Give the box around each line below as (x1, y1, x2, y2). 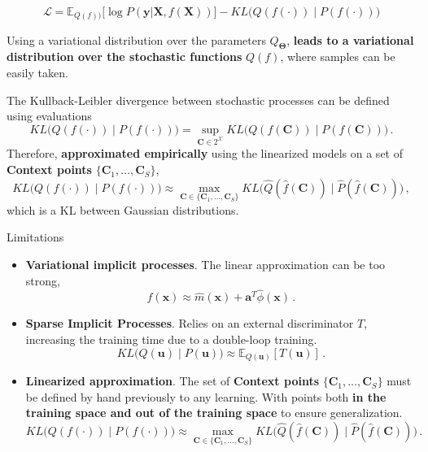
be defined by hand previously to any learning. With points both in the (25, 388, 387, 405)
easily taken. (7, 63, 68, 80)
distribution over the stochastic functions (7, 48, 242, 65)
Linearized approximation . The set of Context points (25, 372, 320, 389)
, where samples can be (280, 48, 395, 65)
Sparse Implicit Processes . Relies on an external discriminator (25, 315, 354, 332)
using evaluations (7, 107, 92, 124)
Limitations (7, 228, 64, 246)
